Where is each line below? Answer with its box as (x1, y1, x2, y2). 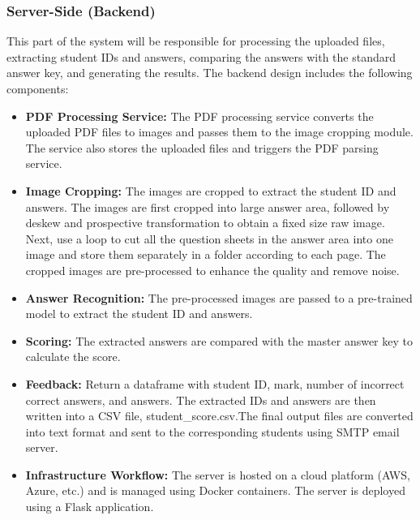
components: (6, 80, 69, 97)
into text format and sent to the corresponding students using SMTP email (25, 423, 400, 440)
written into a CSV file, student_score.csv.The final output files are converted (25, 407, 414, 424)
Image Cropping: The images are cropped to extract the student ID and (25, 182, 396, 199)
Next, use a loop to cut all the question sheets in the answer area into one (25, 230, 393, 247)
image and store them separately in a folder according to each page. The (25, 246, 386, 263)
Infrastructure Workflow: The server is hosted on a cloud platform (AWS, (25, 466, 410, 483)
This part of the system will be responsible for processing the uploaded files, (6, 32, 385, 49)
